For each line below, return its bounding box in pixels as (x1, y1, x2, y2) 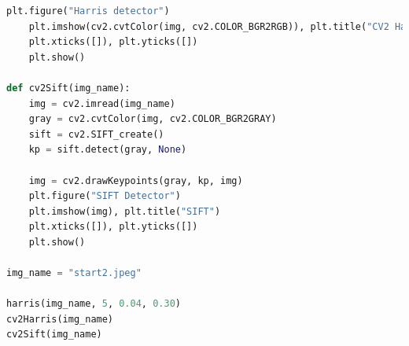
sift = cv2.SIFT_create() (28, 128, 164, 140)
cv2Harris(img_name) (6, 313, 114, 325)
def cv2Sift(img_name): (6, 82, 131, 94)
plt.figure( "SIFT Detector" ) (28, 190, 181, 202)
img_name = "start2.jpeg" (6, 267, 142, 279)
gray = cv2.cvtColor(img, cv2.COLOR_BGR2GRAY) (28, 113, 277, 125)
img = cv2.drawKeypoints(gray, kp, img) (28, 175, 243, 186)
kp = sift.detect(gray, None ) (28, 144, 187, 156)
